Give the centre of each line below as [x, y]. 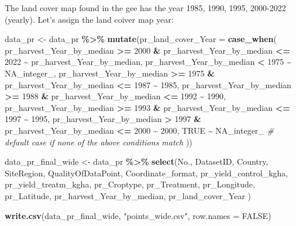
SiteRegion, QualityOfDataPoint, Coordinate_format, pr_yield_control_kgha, [147, 173]
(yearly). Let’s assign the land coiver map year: [89, 19]
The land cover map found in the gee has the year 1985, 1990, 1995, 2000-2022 [145, 8]
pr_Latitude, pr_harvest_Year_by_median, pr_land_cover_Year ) [128, 195]
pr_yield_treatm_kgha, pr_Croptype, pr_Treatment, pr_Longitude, [130, 184]
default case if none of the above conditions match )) [99, 142]
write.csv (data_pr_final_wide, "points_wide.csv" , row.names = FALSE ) [138, 215]
